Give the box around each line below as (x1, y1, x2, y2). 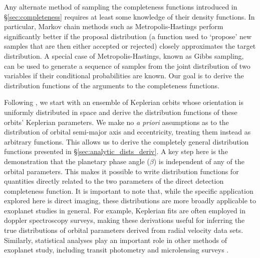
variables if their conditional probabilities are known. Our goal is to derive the (4, 70, 244, 81)
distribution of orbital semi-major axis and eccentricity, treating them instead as (4, 126, 251, 137)
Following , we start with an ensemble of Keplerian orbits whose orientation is (4, 97, 243, 107)
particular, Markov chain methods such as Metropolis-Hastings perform (4, 21, 223, 32)
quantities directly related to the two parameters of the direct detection (4, 176, 224, 186)
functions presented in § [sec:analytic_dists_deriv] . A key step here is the (4, 146, 228, 157)
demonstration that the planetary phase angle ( (4, 156, 150, 166)
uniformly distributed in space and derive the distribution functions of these (4, 106, 237, 117)
